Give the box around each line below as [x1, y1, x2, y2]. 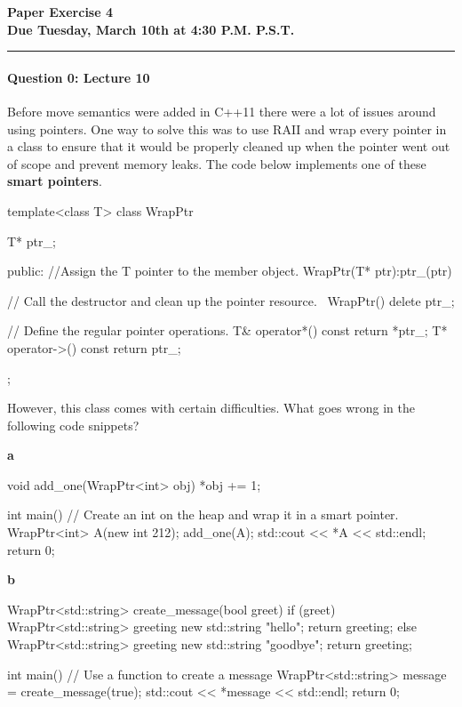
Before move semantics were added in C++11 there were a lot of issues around [7, 101, 436, 120]
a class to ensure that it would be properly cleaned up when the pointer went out [7, 137, 450, 156]
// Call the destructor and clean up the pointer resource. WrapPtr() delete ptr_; [7, 291, 455, 309]
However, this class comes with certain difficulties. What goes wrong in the [7, 398, 416, 417]
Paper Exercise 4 [7, 3, 114, 20]
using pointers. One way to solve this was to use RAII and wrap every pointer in [7, 119, 447, 138]
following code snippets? [7, 415, 139, 434]
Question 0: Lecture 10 [7, 68, 150, 86]
